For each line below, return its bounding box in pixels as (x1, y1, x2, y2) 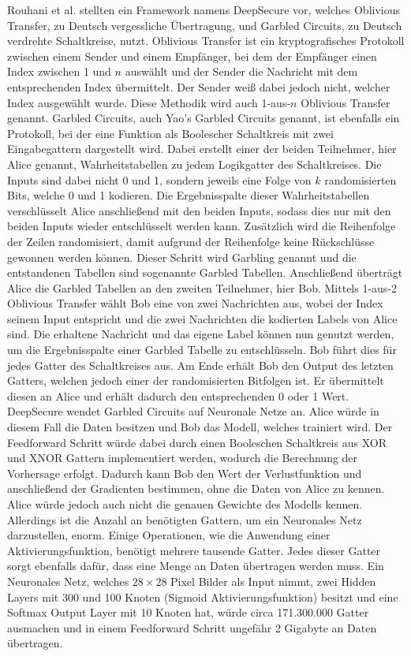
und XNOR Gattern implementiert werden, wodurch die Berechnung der (7, 449, 358, 466)
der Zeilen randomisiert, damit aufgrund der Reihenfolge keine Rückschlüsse (7, 233, 375, 249)
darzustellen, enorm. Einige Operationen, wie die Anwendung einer (7, 527, 331, 543)
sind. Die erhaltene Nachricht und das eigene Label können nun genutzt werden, (7, 326, 394, 342)
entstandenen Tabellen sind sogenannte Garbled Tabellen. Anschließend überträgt (7, 264, 403, 281)
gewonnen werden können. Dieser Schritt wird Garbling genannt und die (7, 248, 357, 265)
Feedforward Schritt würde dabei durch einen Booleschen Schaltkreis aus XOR (7, 434, 387, 450)
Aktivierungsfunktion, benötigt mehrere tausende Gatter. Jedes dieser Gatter (7, 542, 381, 558)
